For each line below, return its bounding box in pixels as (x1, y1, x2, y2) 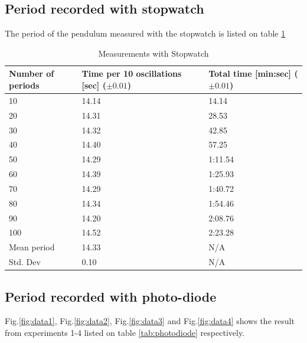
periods (9, 79, 40, 91)
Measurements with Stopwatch (98, 47, 209, 59)
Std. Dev (9, 256, 41, 268)
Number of (9, 67, 54, 80)
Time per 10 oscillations (81, 67, 182, 80)
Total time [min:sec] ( (208, 67, 298, 80)
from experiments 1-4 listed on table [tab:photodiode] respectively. (5, 326, 245, 338)
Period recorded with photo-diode (5, 287, 217, 305)
